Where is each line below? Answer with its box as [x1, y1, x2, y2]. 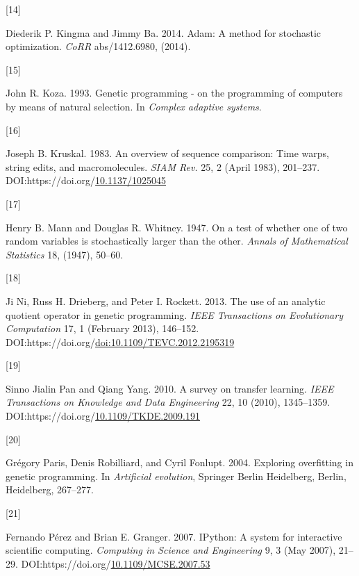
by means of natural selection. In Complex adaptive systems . [6, 99, 262, 113]
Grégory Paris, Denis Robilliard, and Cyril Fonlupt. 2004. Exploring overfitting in [6, 455, 353, 470]
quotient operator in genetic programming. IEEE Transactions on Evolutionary [6, 307, 343, 322]
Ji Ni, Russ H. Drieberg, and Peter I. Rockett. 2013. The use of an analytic [6, 293, 326, 308]
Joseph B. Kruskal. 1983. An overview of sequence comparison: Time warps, [6, 146, 330, 161]
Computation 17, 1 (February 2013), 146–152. [6, 321, 199, 336]
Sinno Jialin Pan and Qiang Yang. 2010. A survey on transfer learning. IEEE [6, 381, 334, 395]
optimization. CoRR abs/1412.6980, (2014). [6, 39, 191, 54]
